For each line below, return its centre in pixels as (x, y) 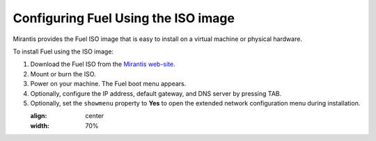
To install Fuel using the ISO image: (63, 51)
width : (40, 126)
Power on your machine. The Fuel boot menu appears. (108, 84)
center (95, 116)
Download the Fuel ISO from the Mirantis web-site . (103, 64)
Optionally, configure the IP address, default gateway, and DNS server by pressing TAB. (156, 93)
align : (39, 116)
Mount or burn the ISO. (63, 74)
